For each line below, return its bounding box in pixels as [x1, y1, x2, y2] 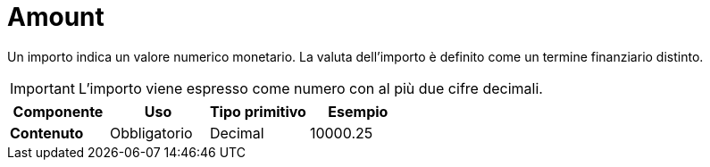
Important [10, 79, 75, 97]
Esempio [328, 102, 388, 121]
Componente [13, 102, 104, 121]
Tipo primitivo [209, 102, 306, 121]
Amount [7, 2, 104, 32]
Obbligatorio [109, 123, 193, 142]
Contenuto [10, 123, 84, 142]
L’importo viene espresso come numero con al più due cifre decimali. [78, 79, 543, 97]
